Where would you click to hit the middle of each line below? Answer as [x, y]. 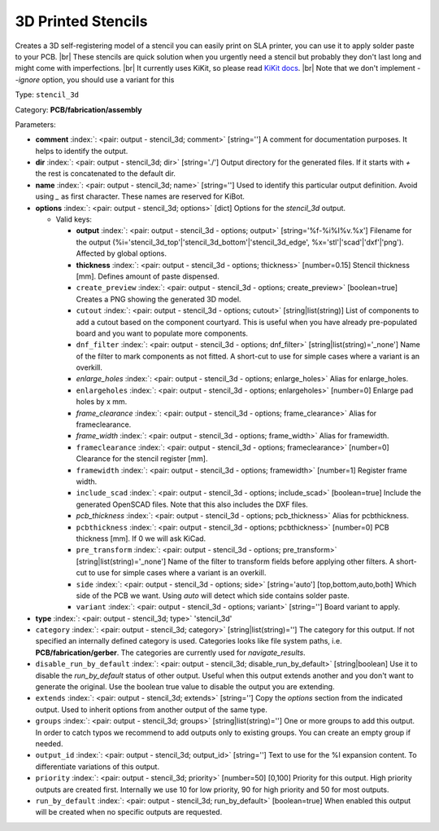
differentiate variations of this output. [98, 767]
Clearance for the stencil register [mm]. [142, 459]
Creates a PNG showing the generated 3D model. [159, 299]
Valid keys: [74, 219]
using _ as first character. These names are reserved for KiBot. [140, 196]
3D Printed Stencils [81, 21]
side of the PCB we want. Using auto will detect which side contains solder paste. [213, 596]
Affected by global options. [121, 253]
